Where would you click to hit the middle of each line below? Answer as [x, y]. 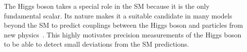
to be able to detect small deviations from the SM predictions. [97, 44]
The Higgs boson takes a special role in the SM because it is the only [107, 6]
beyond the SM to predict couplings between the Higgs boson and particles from [123, 25]
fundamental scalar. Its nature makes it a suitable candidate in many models [118, 15]
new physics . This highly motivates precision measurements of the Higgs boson [123, 34]
